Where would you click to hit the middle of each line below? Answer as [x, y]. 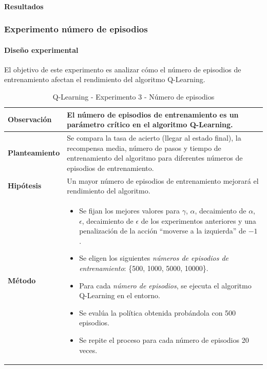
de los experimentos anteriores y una [198, 220]
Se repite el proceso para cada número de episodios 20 [164, 340]
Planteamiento [34, 153]
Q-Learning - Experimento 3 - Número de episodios [133, 97]
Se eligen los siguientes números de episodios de [154, 258]
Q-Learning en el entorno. [120, 295]
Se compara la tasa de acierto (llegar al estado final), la [154, 138]
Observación [30, 119]
